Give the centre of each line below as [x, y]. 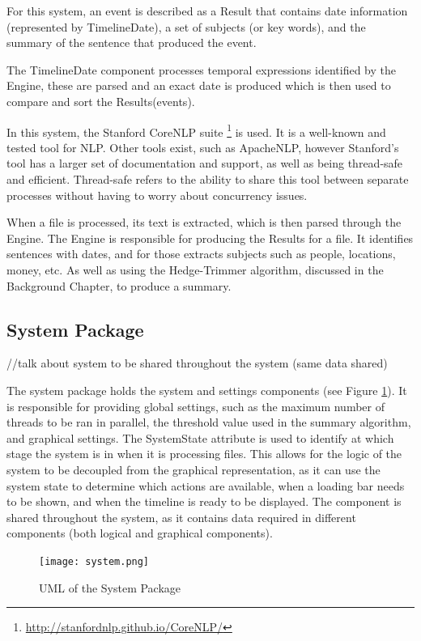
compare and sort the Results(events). [101, 101]
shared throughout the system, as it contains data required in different [181, 517]
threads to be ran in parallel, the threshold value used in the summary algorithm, [209, 422]
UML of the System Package [110, 587]
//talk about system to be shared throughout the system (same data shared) [197, 363]
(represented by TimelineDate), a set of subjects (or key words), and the [186, 26]
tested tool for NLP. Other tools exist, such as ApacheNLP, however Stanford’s [203, 147]
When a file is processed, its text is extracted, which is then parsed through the [204, 222]
